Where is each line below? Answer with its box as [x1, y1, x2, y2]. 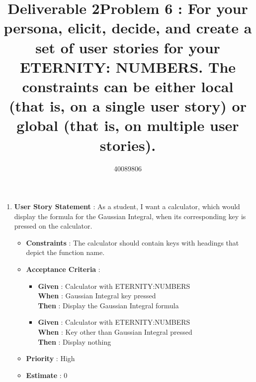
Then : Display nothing [38, 336, 111, 347]
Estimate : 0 [26, 370, 68, 380]
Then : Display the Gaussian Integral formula [38, 300, 179, 310]
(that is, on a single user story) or [9, 96, 247, 116]
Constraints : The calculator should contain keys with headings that [26, 237, 239, 248]
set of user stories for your [35, 37, 220, 57]
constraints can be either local [22, 76, 234, 96]
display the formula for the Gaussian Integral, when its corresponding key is [14, 211, 246, 221]
